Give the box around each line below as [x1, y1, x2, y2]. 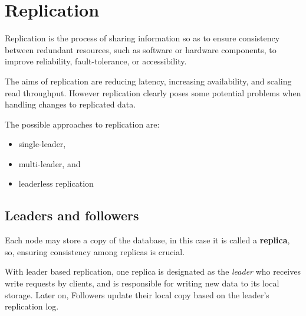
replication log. [5, 300, 59, 312]
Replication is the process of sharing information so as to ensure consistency [5, 32, 280, 44]
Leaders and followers [5, 206, 139, 224]
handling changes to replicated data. [5, 98, 136, 110]
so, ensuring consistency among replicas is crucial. [5, 245, 185, 258]
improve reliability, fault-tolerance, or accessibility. [5, 55, 187, 67]
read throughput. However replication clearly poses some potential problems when [5, 86, 301, 99]
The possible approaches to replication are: [5, 118, 160, 130]
